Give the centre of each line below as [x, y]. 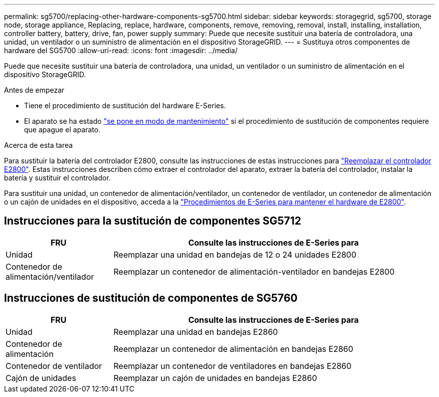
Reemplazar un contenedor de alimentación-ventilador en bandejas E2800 [254, 271]
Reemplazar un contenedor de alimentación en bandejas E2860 [233, 349]
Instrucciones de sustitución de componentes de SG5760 [151, 298]
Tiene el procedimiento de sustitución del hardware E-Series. [125, 106]
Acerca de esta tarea [39, 145]
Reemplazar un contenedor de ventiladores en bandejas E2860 [233, 366]
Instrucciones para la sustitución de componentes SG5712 [153, 221]
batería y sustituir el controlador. [57, 178]
